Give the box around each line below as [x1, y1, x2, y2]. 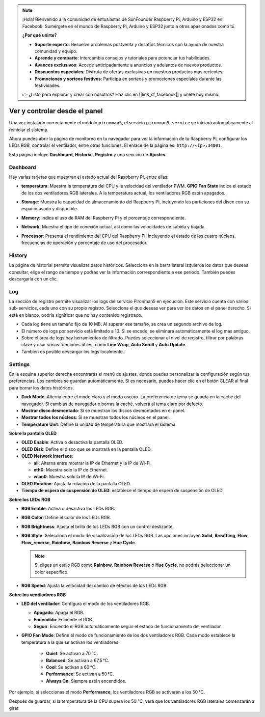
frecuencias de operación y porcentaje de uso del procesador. [21, 240, 148, 246]
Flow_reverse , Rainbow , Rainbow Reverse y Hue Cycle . [21, 539, 136, 545]
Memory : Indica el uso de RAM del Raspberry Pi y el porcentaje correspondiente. [21, 215, 186, 221]
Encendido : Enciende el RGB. [33, 616, 93, 622]
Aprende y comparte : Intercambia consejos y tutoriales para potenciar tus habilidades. [34, 55, 211, 61]
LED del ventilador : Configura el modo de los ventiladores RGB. [21, 601, 150, 607]
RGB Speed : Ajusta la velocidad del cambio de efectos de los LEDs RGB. [21, 582, 168, 589]
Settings [9, 361, 30, 368]
